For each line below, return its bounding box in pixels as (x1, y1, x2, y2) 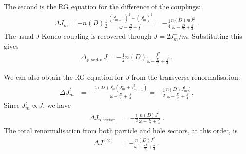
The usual (4, 31, 34, 41)
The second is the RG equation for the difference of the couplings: (4, 1, 201, 11)
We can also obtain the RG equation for (4, 71, 124, 82)
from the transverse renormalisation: (132, 71, 240, 82)
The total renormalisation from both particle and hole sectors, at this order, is (4, 125, 238, 136)
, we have (43, 100, 71, 110)
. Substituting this (188, 31, 242, 41)
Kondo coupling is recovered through (41, 31, 151, 41)
